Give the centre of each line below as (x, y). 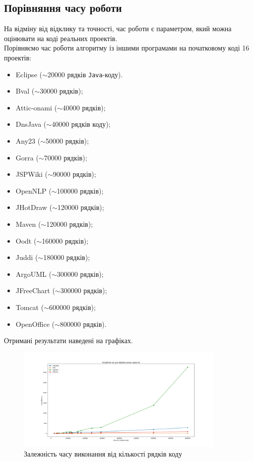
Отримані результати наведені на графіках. (68, 340)
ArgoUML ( (33, 274)
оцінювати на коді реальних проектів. (61, 38)
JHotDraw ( (34, 207)
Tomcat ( (30, 307)
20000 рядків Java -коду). (85, 74)
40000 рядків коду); (81, 124)
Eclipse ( (29, 74)
